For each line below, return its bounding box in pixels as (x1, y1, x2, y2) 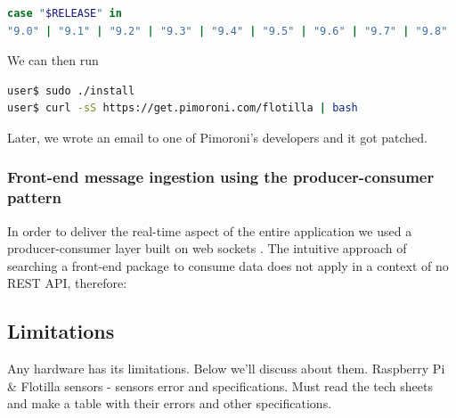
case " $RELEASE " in (7, 7, 122, 20)
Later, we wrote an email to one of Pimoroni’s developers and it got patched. (7, 127, 428, 146)
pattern (7, 186, 62, 209)
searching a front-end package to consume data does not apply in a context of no (7, 256, 449, 275)
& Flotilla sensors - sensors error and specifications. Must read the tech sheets (7, 376, 434, 395)
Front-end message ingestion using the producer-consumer (7, 166, 435, 188)
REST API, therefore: (7, 274, 127, 292)
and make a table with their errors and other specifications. (7, 394, 332, 413)
